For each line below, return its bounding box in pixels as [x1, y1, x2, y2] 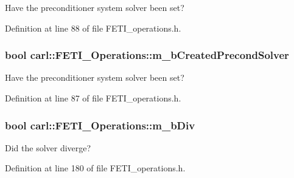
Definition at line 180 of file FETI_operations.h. [5, 162, 186, 174]
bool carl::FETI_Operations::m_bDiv [5, 117, 195, 132]
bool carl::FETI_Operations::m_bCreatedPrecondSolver [5, 47, 289, 63]
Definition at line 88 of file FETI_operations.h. [5, 21, 181, 34]
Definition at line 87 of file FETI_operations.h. [5, 92, 181, 104]
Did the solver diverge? [5, 141, 91, 154]
